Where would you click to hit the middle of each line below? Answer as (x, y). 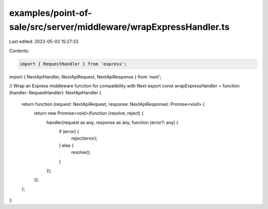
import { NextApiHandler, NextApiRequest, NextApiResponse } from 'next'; (85, 76)
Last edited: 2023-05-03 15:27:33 (44, 42)
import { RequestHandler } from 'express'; (73, 64)
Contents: (19, 51)
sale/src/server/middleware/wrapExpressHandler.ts (119, 27)
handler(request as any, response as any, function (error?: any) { (112, 122)
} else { (66, 145)
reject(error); (84, 139)
